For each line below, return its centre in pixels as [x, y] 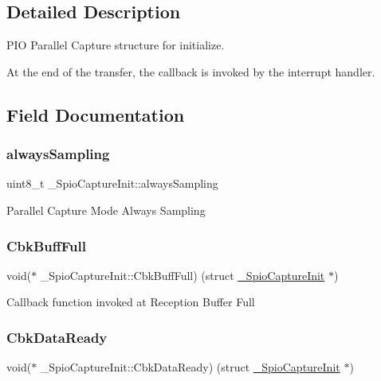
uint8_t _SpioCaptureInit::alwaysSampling [112, 183]
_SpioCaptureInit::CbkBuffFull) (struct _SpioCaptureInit [183, 275]
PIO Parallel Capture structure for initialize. [116, 45]
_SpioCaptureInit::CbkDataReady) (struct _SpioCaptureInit [190, 367]
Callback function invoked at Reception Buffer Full [131, 302]
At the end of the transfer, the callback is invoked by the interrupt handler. [191, 71]
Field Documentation [96, 114]
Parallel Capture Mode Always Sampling [106, 210]
